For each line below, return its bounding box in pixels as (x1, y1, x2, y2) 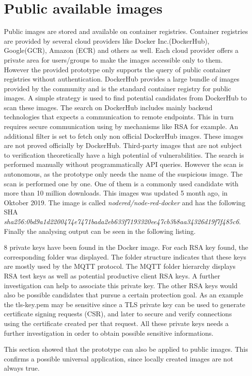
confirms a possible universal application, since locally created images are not (4, 353, 234, 363)
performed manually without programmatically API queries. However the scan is (4, 159, 244, 169)
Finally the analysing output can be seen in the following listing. (4, 226, 196, 236)
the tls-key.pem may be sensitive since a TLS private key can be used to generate (4, 299, 245, 309)
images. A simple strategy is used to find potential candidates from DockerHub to (4, 93, 247, 103)
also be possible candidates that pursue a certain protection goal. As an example (4, 290, 243, 300)
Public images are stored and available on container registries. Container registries (4, 26, 248, 36)
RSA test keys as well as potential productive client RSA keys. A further (4, 270, 220, 280)
